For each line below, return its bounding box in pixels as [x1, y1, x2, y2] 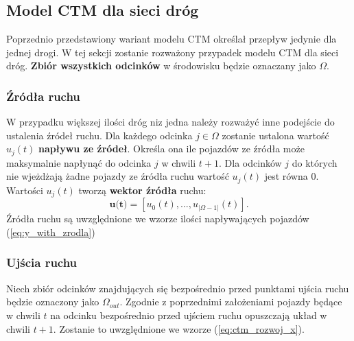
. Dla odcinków [219, 155, 282, 169]
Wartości [6, 183, 43, 197]
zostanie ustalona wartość [222, 128, 329, 142]
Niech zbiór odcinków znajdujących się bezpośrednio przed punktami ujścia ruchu [6, 281, 349, 295]
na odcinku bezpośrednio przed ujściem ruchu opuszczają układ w [50, 307, 327, 322]
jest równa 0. [264, 169, 319, 183]
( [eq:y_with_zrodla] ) [6, 224, 95, 239]
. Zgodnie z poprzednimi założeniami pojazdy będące [119, 294, 342, 309]
